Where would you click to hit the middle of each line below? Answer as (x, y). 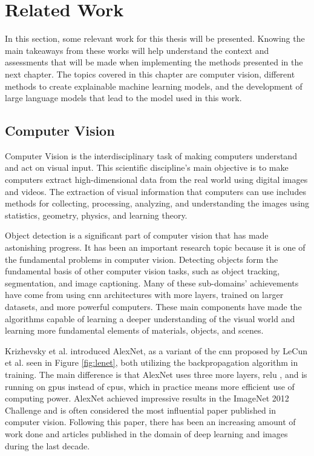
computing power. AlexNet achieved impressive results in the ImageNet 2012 (147, 398)
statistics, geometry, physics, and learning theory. (96, 215)
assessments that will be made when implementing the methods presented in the (154, 62)
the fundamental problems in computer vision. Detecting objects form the (142, 259)
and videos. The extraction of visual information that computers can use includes (155, 191)
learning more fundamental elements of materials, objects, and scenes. (134, 330)
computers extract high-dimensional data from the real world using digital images (156, 180)
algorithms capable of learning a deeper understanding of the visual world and (150, 318)
